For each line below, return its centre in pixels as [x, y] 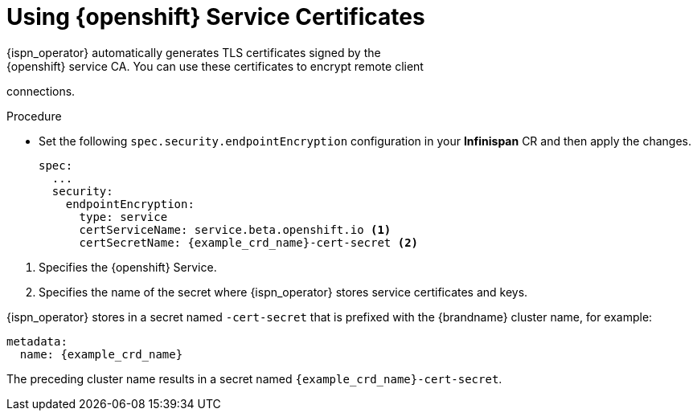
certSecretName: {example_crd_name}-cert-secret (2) [249, 242]
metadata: [37, 341]
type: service [123, 217]
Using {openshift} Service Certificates [216, 17]
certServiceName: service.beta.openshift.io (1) [235, 229]
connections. [41, 91]
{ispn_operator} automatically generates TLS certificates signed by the [194, 52]
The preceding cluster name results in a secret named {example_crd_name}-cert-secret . [254, 378]
